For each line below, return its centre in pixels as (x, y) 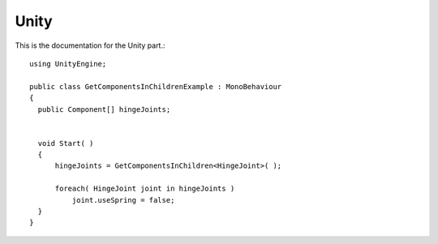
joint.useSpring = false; (123, 200)
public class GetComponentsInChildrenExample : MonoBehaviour (156, 86)
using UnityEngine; (68, 64)
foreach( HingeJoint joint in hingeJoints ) (145, 189)
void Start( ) (66, 143)
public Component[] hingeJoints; (104, 109)
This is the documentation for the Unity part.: (90, 45)
